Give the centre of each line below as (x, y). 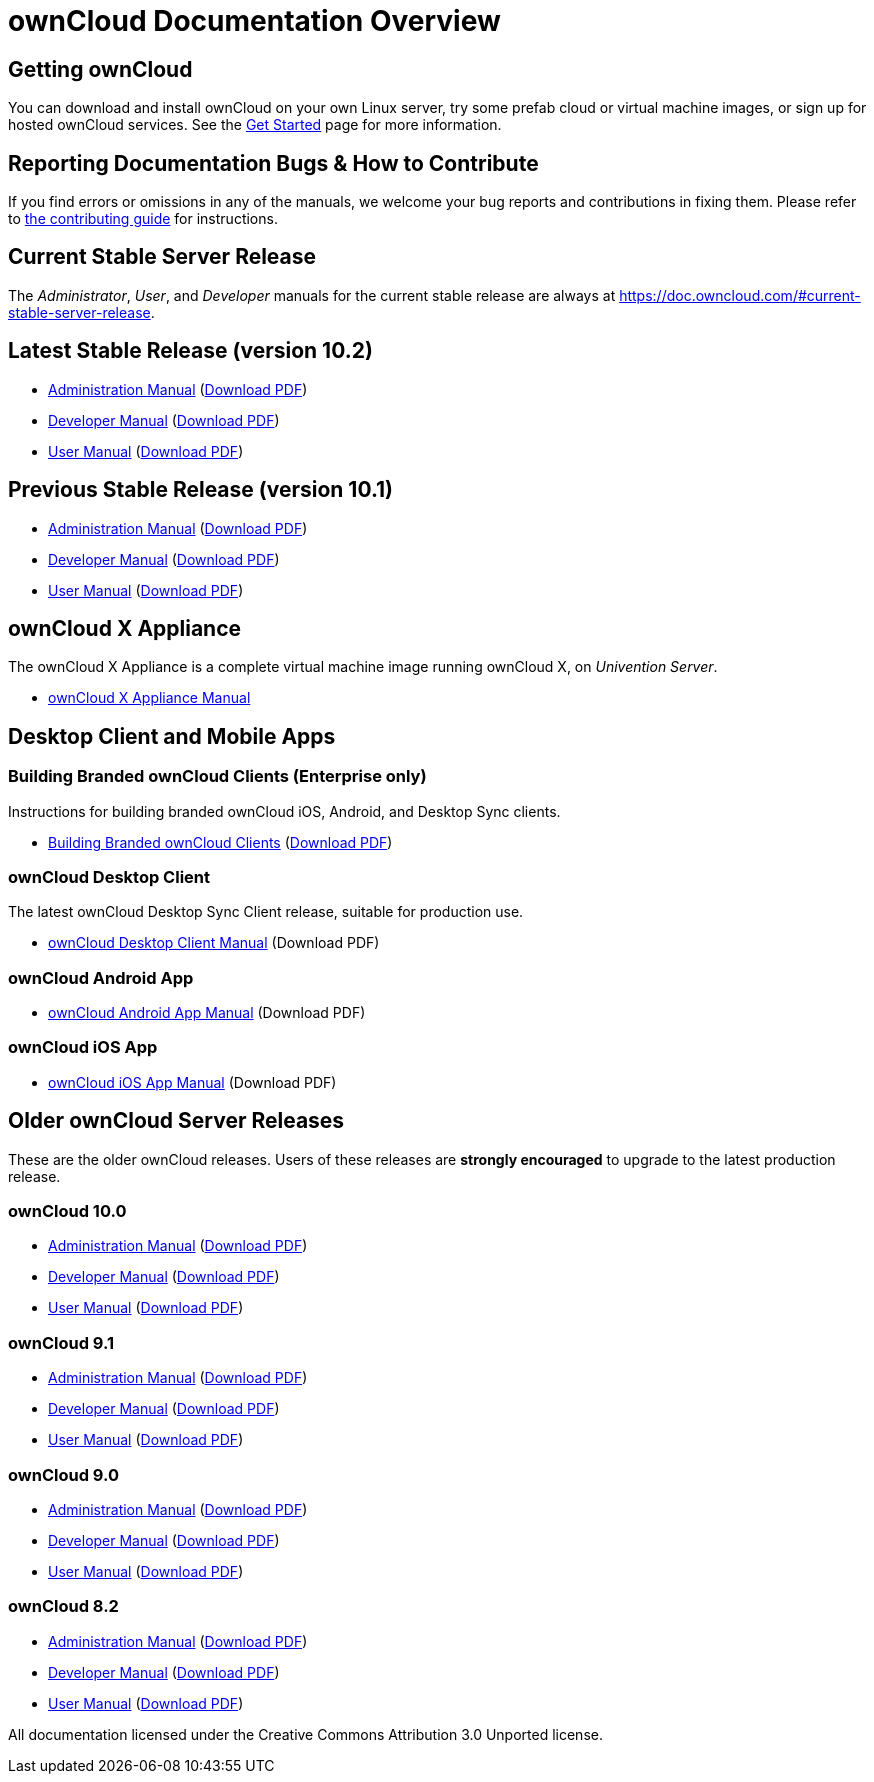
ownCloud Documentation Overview (254, 21)
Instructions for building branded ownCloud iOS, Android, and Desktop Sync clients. (284, 811)
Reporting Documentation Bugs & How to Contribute (273, 163)
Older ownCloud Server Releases (176, 1121)
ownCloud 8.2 (63, 1606)
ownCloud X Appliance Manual (149, 698)
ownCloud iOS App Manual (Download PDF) (192, 1082)
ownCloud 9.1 (61, 1342)
